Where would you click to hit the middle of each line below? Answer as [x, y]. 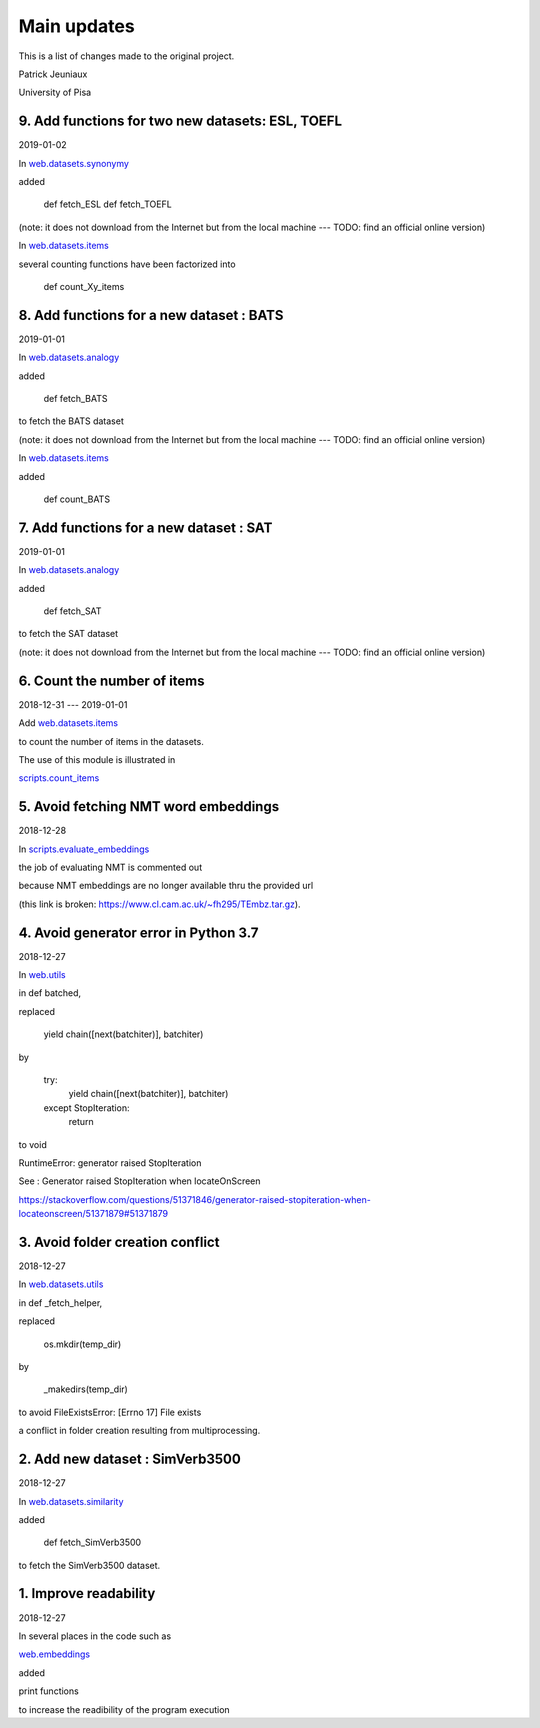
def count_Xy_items [84, 286]
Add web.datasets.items [68, 723]
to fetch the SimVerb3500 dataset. [89, 1565]
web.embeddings [54, 1654]
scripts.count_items [59, 778]
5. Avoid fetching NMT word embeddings [149, 806]
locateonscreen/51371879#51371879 [93, 1214]
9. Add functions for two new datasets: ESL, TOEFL [180, 121]
